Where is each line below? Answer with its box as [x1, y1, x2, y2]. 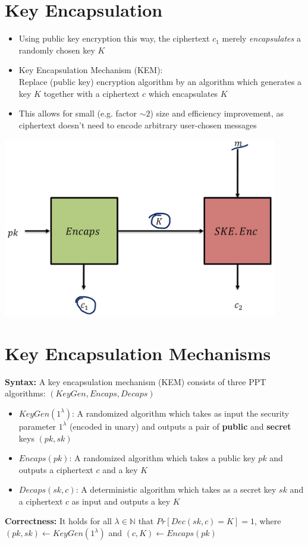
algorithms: [5, 387, 46, 399]
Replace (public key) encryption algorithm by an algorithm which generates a [18, 75, 302, 87]
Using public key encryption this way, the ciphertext [18, 32, 210, 45]
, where [254, 515, 281, 527]
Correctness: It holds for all [5, 515, 112, 527]
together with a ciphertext [43, 87, 140, 99]
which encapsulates [148, 87, 218, 99]
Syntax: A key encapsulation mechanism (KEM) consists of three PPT [5, 375, 266, 388]
